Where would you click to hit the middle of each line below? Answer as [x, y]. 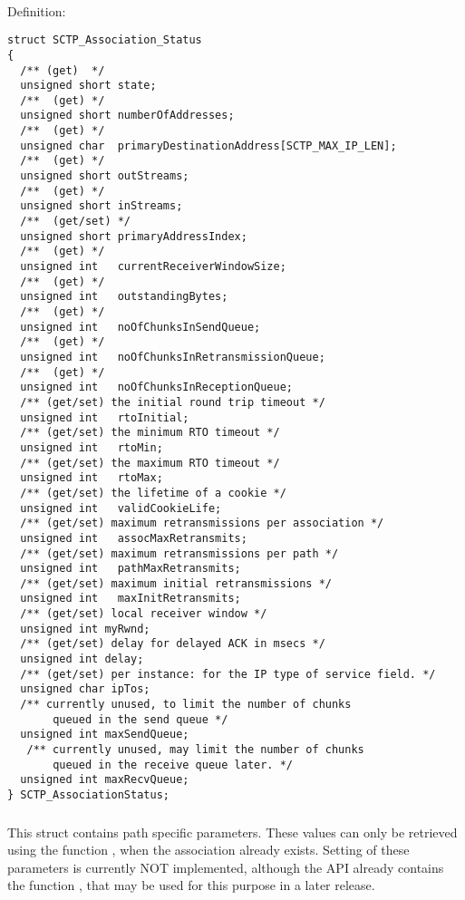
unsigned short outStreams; [105, 176]
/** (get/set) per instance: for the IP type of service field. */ [228, 674]
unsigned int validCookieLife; [121, 508]
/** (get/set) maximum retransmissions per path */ [179, 553]
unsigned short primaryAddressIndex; [134, 236]
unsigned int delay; [82, 659]
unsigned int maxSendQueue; [105, 735]
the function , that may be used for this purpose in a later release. [191, 885]
